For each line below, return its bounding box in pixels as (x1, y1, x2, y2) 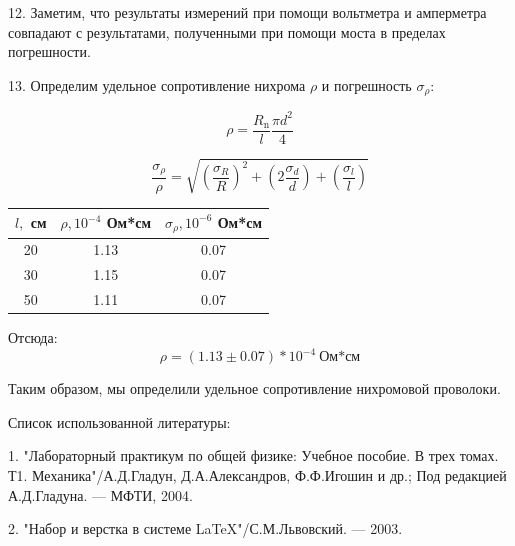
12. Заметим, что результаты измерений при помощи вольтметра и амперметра (8, 2, 487, 22)
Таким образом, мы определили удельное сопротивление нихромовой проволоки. (8, 378, 501, 399)
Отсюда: (8, 327, 58, 348)
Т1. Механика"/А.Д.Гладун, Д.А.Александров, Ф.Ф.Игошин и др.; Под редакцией (8, 464, 507, 485)
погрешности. (8, 41, 91, 62)
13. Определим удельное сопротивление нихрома (8, 74, 306, 95)
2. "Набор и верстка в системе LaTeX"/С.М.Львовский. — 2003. (8, 518, 403, 539)
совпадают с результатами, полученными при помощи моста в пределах (8, 21, 446, 42)
